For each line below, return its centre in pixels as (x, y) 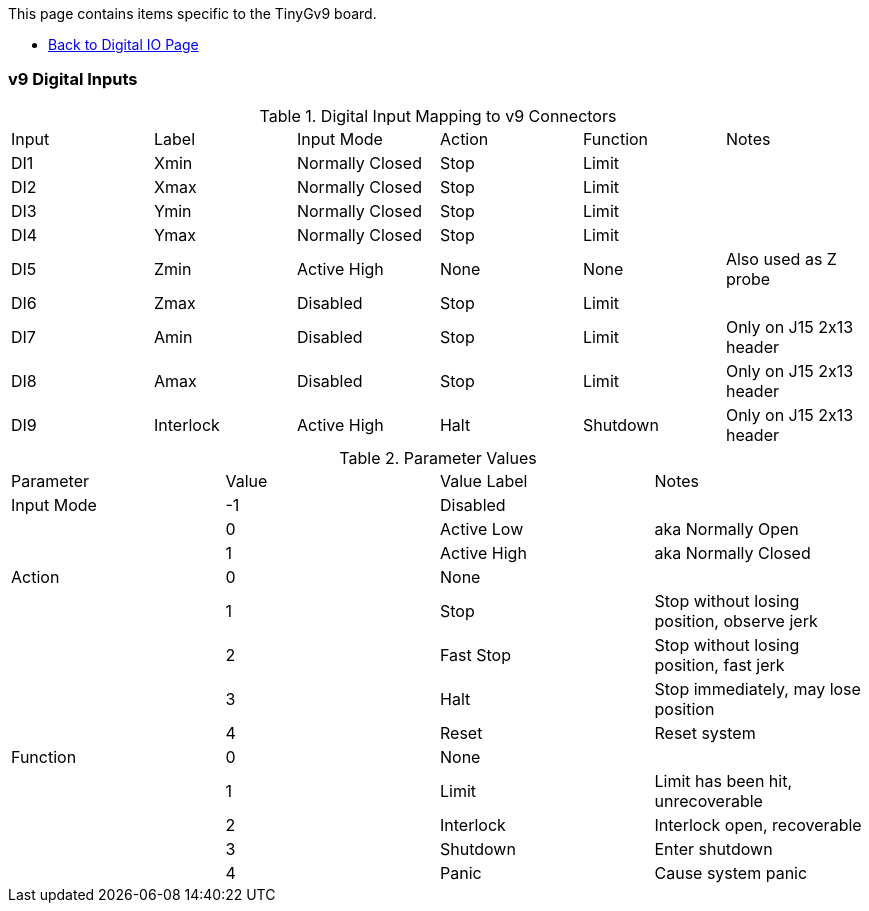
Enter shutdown (713, 848)
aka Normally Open (726, 528)
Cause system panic (731, 872)
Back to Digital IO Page (123, 44)
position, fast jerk (719, 664)
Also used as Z (781, 258)
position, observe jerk (736, 620)
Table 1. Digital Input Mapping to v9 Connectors (438, 115)
